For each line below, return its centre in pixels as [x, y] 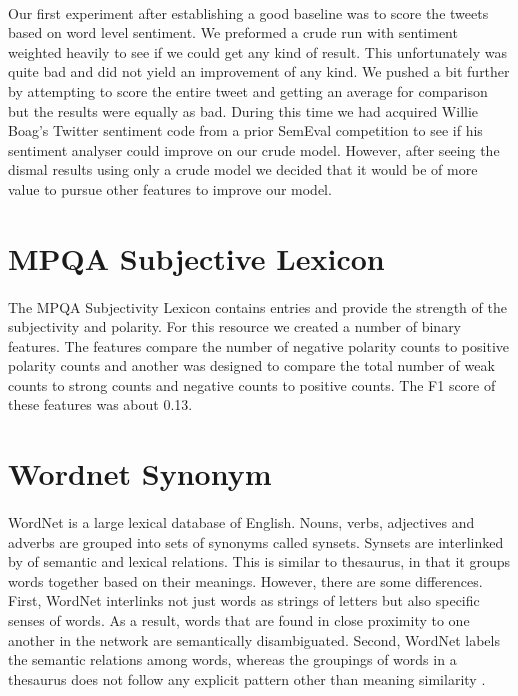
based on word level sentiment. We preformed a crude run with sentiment [233, 32]
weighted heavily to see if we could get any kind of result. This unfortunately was [257, 51]
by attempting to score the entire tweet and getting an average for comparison [248, 90]
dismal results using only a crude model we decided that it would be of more [243, 169]
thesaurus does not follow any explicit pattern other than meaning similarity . [247, 678]
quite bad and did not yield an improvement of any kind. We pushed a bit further [259, 71]
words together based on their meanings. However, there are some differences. [245, 580]
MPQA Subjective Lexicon [196, 257]
